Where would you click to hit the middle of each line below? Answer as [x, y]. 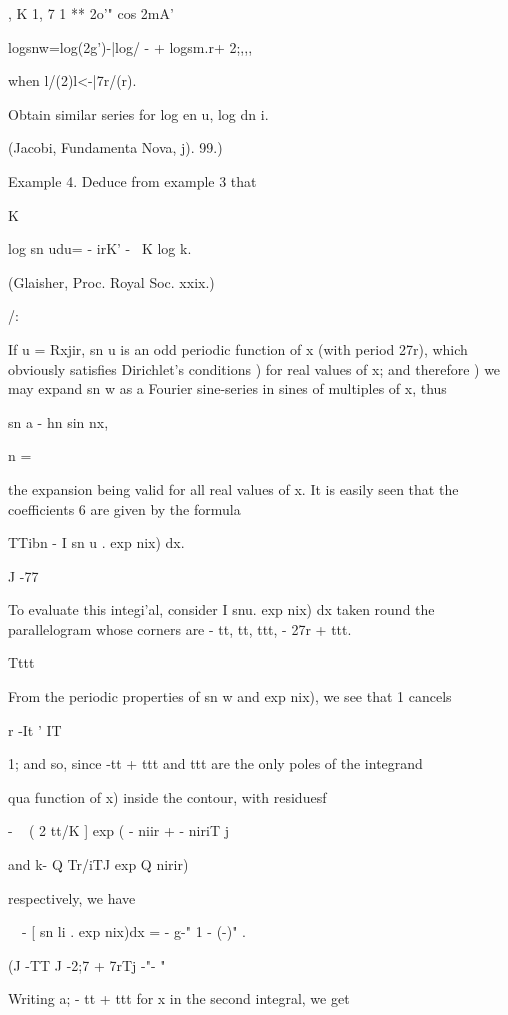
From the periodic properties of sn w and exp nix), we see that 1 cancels [230, 696]
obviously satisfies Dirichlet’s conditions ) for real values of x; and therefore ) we [254, 368]
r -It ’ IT [35, 729]
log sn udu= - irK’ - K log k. [100, 248]
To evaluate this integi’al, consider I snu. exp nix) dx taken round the [221, 609]
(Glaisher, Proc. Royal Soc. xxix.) [111, 281]
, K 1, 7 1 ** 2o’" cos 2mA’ [91, 13]
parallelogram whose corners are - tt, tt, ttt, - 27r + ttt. [180, 628]
